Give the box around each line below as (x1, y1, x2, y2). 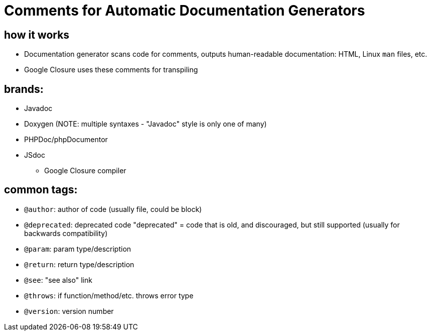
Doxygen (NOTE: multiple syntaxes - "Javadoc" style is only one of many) (24, 120, 267, 129)
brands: (4, 82, 44, 95)
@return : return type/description (24, 260, 134, 269)
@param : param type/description (24, 244, 131, 253)
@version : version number (24, 306, 114, 315)
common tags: (4, 183, 78, 196)
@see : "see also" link (24, 275, 92, 284)
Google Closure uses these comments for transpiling (24, 65, 198, 74)
